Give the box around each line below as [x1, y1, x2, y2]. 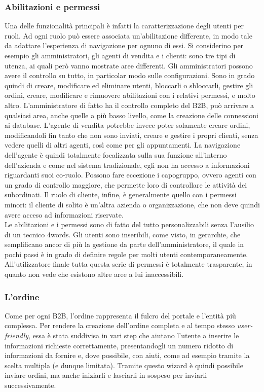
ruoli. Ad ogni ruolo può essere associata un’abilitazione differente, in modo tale [5, 30, 252, 41]
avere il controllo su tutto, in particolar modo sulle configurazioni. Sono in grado [5, 70, 255, 81]
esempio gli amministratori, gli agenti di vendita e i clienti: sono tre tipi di [5, 50, 236, 60]
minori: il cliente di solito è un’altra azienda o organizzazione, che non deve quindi [5, 199, 260, 209]
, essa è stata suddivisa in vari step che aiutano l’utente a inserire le [28, 330, 239, 341]
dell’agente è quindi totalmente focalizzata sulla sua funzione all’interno [5, 149, 227, 160]
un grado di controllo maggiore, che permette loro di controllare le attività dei [5, 179, 247, 190]
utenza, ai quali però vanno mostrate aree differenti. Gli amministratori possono [5, 60, 253, 70]
